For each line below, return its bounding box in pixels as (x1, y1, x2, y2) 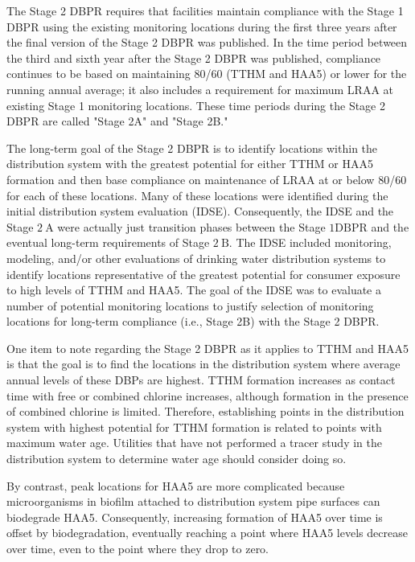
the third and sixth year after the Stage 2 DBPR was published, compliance (6, 49, 381, 66)
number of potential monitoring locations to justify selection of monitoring (6, 297, 374, 314)
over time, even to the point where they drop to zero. (6, 540, 269, 556)
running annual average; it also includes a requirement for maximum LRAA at (6, 80, 394, 97)
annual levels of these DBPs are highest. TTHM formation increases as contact (6, 371, 396, 388)
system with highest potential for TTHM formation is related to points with (6, 418, 382, 435)
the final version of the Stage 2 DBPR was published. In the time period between (6, 34, 408, 51)
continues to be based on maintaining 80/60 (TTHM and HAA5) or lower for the (6, 65, 407, 82)
